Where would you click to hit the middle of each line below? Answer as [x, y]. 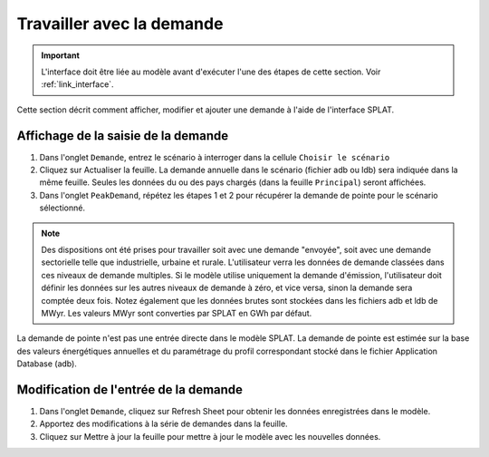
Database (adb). [47, 364]
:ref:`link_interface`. [77, 84]
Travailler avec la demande [120, 24]
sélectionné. [62, 208]
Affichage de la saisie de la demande [123, 136]
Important [61, 55]
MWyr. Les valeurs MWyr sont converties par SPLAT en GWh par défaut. [177, 313]
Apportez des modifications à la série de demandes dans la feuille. [164, 424]
